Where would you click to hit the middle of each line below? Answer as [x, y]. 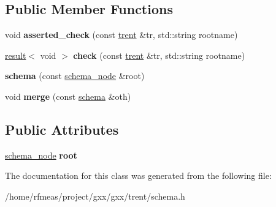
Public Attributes [62, 129]
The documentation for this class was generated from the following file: [138, 175]
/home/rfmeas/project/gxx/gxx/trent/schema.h [95, 196]
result [16, 55]
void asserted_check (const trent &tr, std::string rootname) [121, 35]
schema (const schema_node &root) [75, 76]
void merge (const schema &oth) [68, 96]
